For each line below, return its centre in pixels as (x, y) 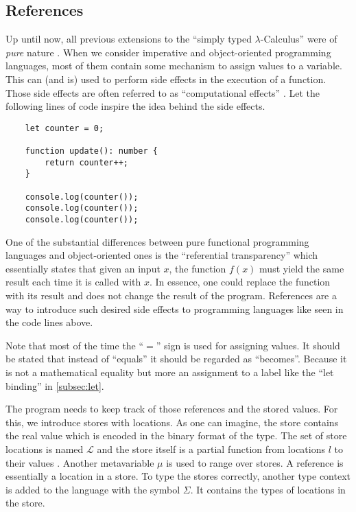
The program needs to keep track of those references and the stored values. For (172, 409)
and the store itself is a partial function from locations (211, 449)
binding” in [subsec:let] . (55, 385)
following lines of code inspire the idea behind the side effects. (135, 106)
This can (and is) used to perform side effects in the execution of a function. (166, 79)
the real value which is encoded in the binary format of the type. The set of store (176, 435)
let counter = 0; (64, 128)
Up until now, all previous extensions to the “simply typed (129, 39)
